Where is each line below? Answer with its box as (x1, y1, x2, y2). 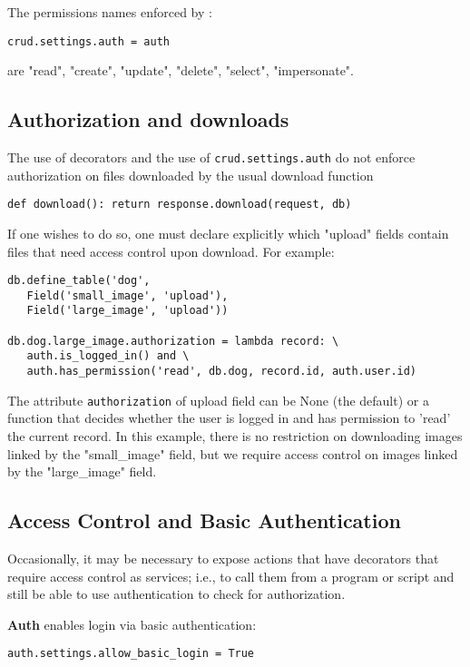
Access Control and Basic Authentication (7, 506, 401, 535)
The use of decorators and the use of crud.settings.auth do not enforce (7, 148, 416, 167)
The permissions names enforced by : (7, 3, 212, 21)
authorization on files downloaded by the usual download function (7, 165, 374, 184)
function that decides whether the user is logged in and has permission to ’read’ (7, 408, 451, 427)
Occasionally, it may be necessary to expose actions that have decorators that (7, 548, 439, 567)
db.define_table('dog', (7, 274, 151, 288)
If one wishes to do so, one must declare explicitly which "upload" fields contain (7, 223, 449, 242)
